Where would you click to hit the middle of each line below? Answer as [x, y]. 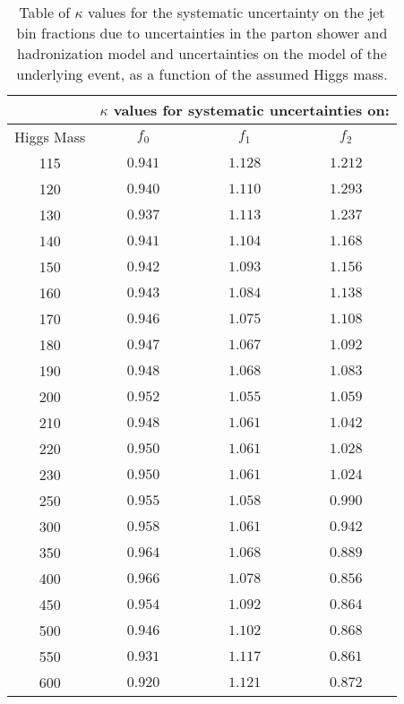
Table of [45, 12]
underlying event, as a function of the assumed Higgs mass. [202, 74]
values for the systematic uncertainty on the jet [236, 12]
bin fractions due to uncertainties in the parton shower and [202, 33]
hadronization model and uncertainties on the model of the [202, 53]
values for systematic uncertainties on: [251, 110]
